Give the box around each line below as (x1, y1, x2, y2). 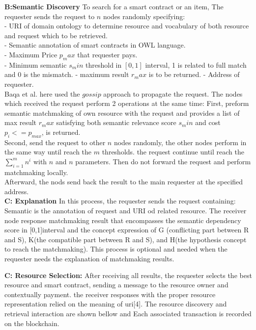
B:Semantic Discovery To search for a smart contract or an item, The (4, 1, 224, 11)
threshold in (85, 59, 122, 70)
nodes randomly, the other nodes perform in (114, 137, 247, 147)
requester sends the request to (4, 11, 95, 21)
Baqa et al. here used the (4, 88, 80, 99)
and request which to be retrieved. (4, 30, 108, 40)
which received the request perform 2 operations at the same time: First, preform (4, 98, 249, 108)
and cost (195, 117, 221, 127)
